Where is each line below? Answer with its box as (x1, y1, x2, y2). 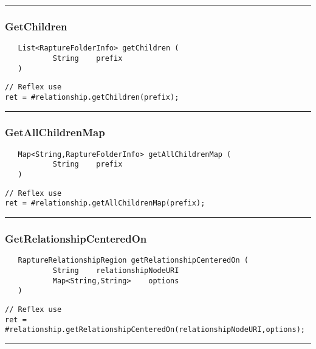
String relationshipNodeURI (52, 266, 179, 275)
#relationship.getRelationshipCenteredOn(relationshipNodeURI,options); (5, 325, 305, 334)
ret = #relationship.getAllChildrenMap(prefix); (5, 199, 205, 208)
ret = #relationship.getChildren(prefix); (5, 92, 179, 102)
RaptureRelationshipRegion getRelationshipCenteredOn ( (18, 256, 249, 265)
